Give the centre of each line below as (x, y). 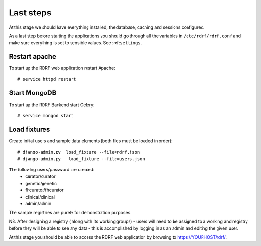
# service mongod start (46, 115)
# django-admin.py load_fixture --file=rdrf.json (79, 152)
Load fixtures (29, 129)
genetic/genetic (41, 183)
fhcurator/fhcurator (44, 190)
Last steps (30, 13)
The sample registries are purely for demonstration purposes (70, 213)
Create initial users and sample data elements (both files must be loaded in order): (91, 141)
